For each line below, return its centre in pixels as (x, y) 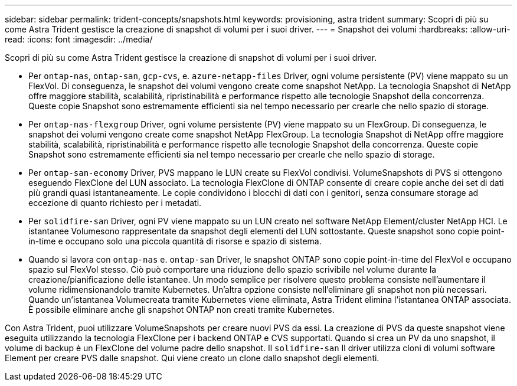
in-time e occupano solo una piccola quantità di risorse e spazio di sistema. (175, 241)
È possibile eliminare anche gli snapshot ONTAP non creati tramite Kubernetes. (181, 310)
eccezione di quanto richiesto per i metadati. (115, 203)
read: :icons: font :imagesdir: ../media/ (79, 39)
